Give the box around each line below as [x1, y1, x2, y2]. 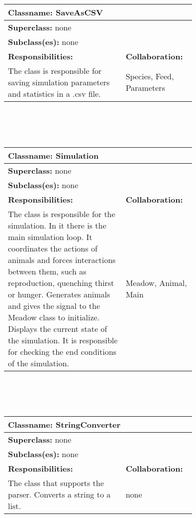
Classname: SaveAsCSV [8, 6, 103, 18]
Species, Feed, [125, 70, 174, 82]
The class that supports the [8, 477, 104, 489]
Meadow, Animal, [125, 276, 187, 288]
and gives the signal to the [8, 299, 100, 311]
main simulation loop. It [8, 231, 93, 243]
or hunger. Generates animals [8, 288, 110, 300]
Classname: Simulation [8, 149, 99, 161]
